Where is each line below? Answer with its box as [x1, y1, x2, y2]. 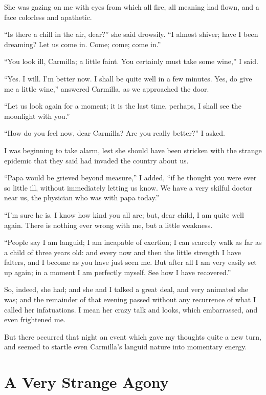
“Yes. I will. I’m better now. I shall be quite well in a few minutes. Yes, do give [4, 73, 252, 84]
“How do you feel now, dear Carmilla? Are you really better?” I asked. [4, 128, 225, 138]
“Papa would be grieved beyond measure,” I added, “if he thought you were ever [4, 172, 257, 183]
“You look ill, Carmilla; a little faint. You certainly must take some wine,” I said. [4, 56, 258, 67]
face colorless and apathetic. [4, 11, 92, 22]
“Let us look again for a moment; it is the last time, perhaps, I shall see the [4, 100, 241, 111]
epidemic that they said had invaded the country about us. [4, 155, 189, 165]
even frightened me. [4, 314, 65, 325]
